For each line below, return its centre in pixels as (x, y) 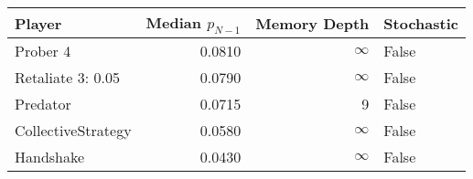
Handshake (50, 157)
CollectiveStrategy (73, 131)
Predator (43, 104)
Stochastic (421, 23)
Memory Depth (312, 23)
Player (38, 23)
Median (174, 22)
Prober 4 (43, 51)
